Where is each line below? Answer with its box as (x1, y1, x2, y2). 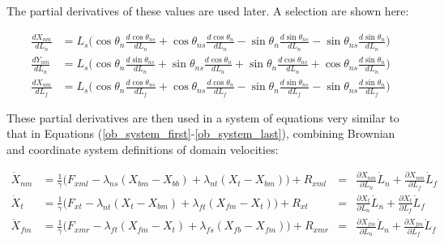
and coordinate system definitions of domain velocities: (6, 140, 279, 157)
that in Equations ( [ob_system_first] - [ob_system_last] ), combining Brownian (6, 125, 395, 142)
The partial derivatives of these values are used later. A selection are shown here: (6, 2, 409, 19)
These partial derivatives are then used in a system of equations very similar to (6, 109, 399, 126)
